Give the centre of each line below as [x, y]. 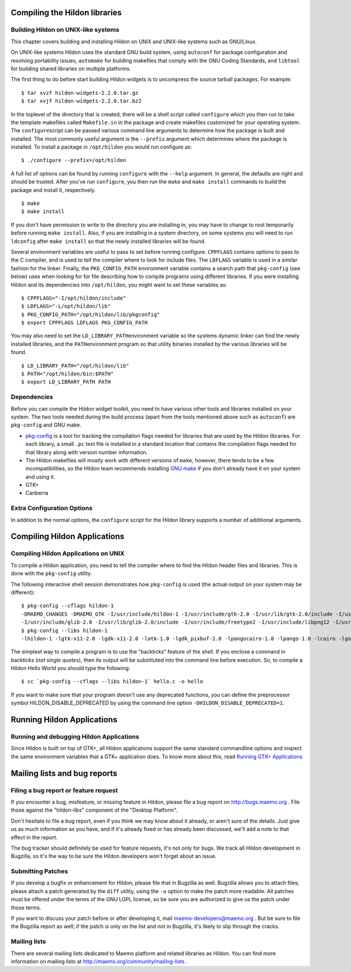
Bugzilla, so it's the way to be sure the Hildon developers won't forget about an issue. [114, 856]
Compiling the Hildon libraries [66, 13]
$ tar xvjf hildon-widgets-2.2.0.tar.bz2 [81, 101]
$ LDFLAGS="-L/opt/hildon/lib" [66, 306]
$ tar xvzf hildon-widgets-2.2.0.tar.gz [80, 93]
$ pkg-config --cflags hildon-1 [68, 606]
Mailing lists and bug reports [64, 773]
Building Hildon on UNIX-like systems [65, 30]
